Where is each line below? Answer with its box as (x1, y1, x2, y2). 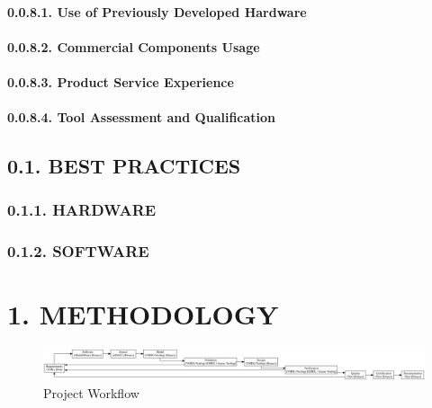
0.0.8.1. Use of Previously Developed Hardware (7, 2, 307, 21)
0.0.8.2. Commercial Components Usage (7, 37, 260, 56)
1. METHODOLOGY (7, 296, 279, 333)
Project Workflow (43, 383, 139, 402)
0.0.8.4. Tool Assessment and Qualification (7, 108, 276, 127)
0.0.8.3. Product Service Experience (7, 72, 234, 91)
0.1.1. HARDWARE (7, 199, 157, 221)
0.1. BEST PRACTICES (7, 152, 241, 180)
